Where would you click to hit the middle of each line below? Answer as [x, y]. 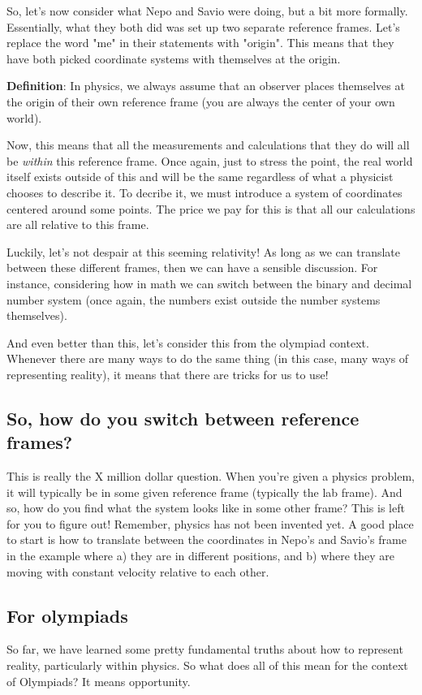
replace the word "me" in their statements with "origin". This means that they [200, 43]
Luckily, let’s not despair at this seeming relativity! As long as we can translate [203, 251]
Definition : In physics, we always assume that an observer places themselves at [206, 86]
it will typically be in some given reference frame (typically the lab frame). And [205, 492]
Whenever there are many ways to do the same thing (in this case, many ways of [208, 358]
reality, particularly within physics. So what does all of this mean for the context [207, 665]
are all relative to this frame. [78, 224]
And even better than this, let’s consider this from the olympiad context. [188, 342]
